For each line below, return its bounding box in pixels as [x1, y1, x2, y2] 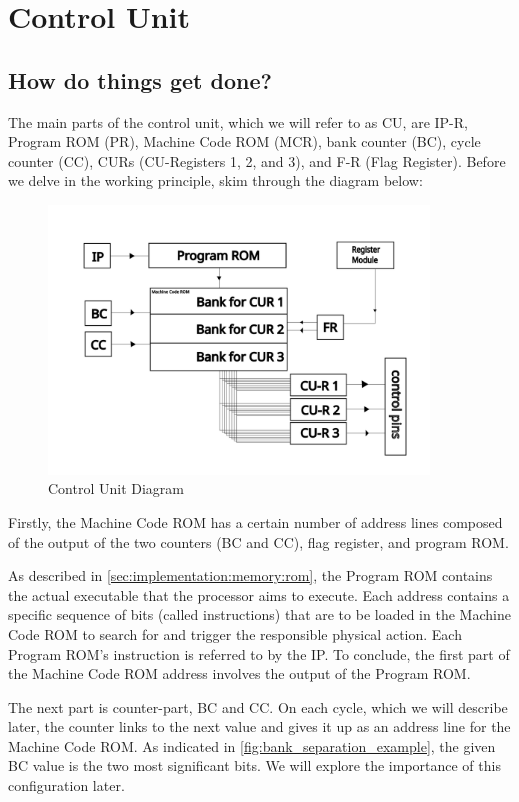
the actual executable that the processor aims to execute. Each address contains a [8, 584, 510, 605]
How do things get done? [8, 64, 272, 95]
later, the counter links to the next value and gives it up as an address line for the [8, 716, 511, 737]
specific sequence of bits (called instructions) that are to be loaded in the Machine [8, 604, 511, 625]
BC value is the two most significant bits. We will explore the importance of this [8, 755, 501, 776]
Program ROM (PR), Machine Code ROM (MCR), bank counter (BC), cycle [8, 131, 481, 152]
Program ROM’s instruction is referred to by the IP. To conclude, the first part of [8, 643, 510, 664]
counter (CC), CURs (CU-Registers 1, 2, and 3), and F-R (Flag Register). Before [8, 150, 506, 171]
